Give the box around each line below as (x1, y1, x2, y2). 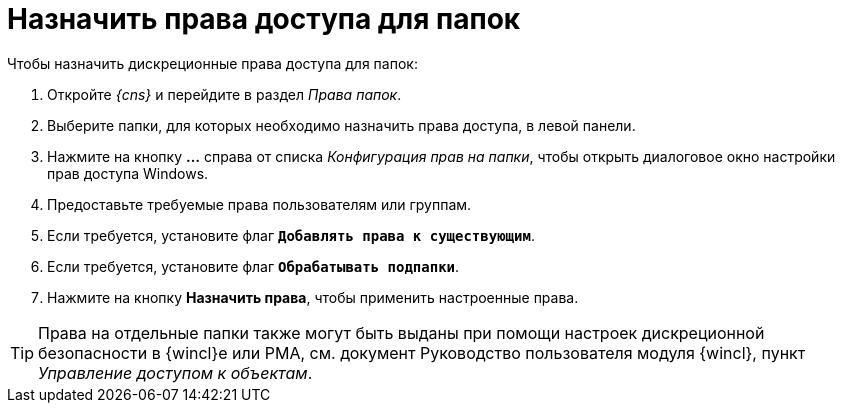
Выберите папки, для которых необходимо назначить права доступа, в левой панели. (47, 116, 636, 134)
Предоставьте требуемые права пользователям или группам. (47, 195, 472, 213)
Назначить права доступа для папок (7, 2, 521, 36)
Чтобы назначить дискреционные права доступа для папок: (7, 54, 418, 72)
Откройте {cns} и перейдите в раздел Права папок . (47, 85, 402, 103)
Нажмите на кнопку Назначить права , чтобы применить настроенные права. (47, 288, 579, 306)
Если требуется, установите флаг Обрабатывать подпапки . (47, 257, 460, 275)
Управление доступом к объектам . (38, 362, 313, 383)
